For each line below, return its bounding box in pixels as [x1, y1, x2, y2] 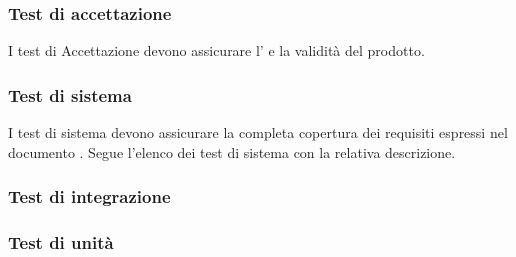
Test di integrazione [8, 184, 171, 209]
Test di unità [8, 229, 114, 254]
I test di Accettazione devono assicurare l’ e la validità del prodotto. [8, 40, 425, 61]
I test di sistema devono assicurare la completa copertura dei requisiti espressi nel [8, 122, 508, 143]
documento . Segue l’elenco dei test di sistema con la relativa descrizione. [8, 141, 456, 162]
